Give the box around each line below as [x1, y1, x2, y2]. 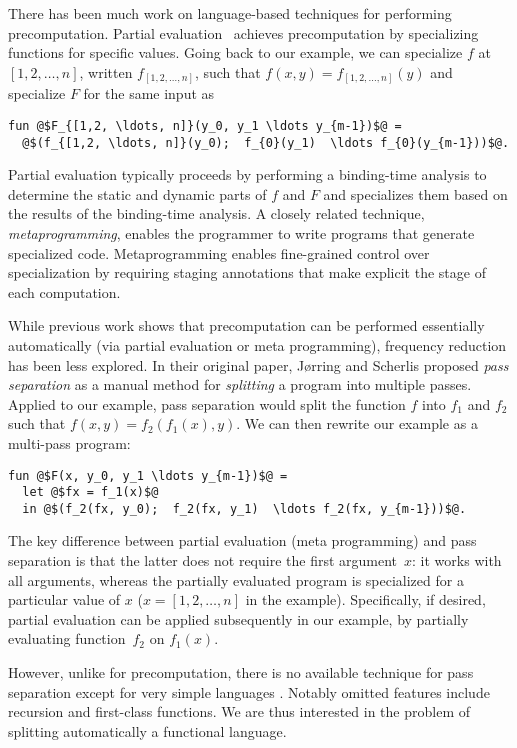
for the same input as [83, 83, 215, 104]
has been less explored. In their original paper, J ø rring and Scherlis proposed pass [8, 354, 509, 375]
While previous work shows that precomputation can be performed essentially [8, 315, 485, 336]
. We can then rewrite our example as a [236, 413, 478, 434]
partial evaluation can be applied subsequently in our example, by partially [8, 608, 469, 629]
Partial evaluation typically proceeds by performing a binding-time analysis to [8, 164, 487, 185]
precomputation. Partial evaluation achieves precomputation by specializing [8, 22, 479, 43]
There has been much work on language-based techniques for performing [8, 3, 452, 23]
